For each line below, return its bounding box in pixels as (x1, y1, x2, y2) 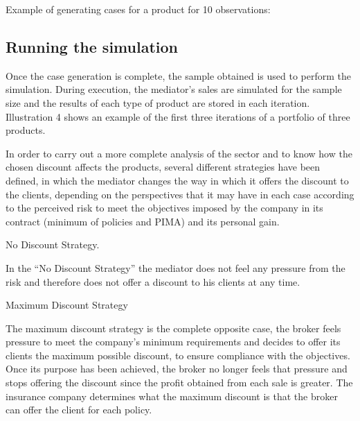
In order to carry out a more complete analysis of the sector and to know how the (6, 146, 352, 160)
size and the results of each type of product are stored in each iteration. (6, 95, 310, 110)
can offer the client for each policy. (6, 402, 152, 417)
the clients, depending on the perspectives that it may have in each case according (6, 187, 354, 201)
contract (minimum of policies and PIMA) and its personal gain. (6, 214, 280, 228)
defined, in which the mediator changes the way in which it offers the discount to (6, 173, 349, 187)
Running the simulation (6, 35, 178, 57)
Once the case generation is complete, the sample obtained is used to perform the (6, 68, 351, 83)
